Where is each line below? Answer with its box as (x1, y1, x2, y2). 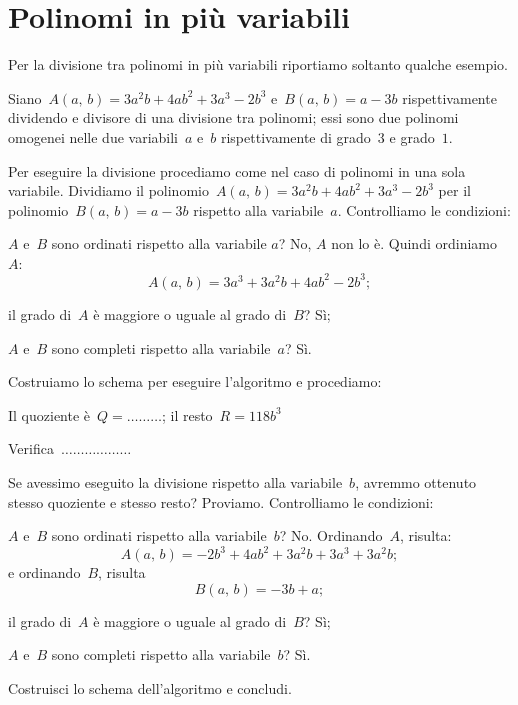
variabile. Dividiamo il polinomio (8, 180, 209, 201)
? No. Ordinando (279, 525, 383, 546)
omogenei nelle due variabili (8, 126, 178, 147)
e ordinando (8, 562, 81, 583)
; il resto (161, 404, 213, 425)
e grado (389, 126, 435, 147)
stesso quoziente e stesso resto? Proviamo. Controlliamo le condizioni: (8, 491, 434, 512)
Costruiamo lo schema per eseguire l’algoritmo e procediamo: (8, 371, 382, 392)
